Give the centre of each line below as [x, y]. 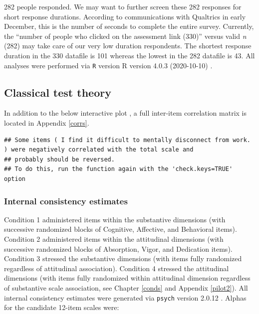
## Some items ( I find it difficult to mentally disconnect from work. [127, 140]
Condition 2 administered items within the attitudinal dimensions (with [114, 238]
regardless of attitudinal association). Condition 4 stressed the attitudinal [117, 268]
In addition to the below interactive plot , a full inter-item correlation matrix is [126, 113]
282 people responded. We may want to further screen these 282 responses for [123, 6]
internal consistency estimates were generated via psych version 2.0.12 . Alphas [125, 297]
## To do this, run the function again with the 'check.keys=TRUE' [119, 169]
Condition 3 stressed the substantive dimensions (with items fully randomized [123, 258]
